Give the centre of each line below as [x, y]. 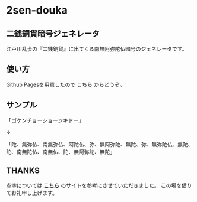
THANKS [23, 171]
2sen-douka [37, 10]
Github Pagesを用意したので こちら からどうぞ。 [66, 84]
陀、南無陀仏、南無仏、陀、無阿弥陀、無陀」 [61, 152]
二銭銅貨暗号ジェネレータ [53, 33]
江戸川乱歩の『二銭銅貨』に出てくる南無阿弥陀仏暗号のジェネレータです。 [97, 49]
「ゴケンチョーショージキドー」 [45, 120]
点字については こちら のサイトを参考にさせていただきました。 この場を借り [99, 185]
